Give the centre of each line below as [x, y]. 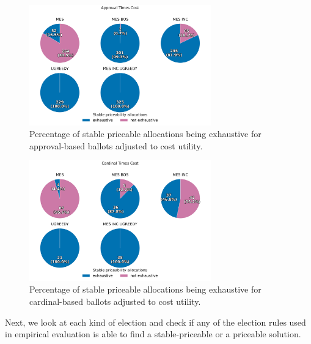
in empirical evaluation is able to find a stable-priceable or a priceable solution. [153, 334]
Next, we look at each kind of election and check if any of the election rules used [155, 322]
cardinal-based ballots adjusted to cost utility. [115, 301]
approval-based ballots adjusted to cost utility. [116, 145]
